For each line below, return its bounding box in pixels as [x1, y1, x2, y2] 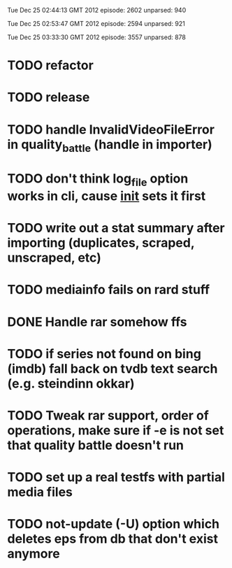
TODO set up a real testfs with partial [7, 469, 226, 485]
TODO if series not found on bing [7, 346, 201, 362]
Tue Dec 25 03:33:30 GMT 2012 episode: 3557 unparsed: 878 [7, 33, 187, 41]
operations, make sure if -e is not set [7, 423, 224, 438]
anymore [7, 546, 61, 562]
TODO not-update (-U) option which [7, 516, 220, 532]
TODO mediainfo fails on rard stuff [7, 282, 210, 298]
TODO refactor [7, 57, 94, 73]
